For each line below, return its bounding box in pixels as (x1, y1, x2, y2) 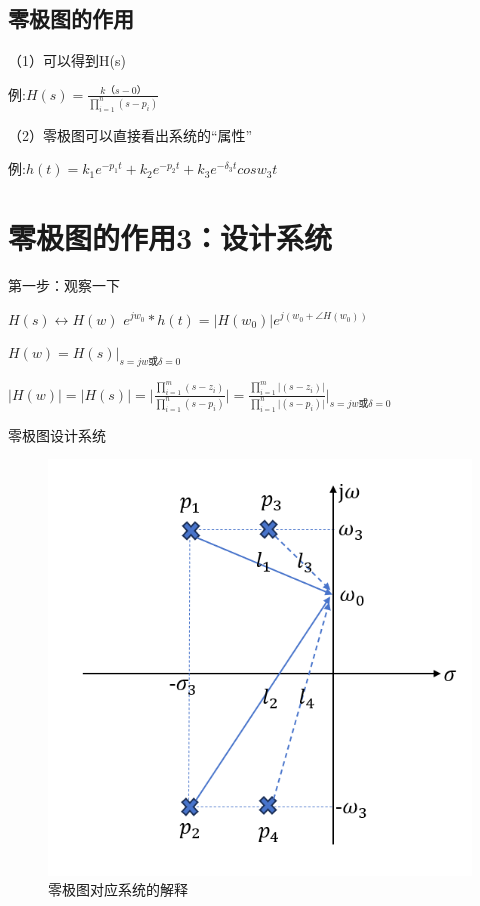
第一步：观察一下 (8, 274, 120, 295)
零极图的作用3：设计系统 (8, 217, 333, 257)
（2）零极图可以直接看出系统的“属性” (8, 124, 253, 145)
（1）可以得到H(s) (8, 50, 126, 71)
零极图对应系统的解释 (48, 879, 188, 900)
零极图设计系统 (8, 424, 106, 445)
